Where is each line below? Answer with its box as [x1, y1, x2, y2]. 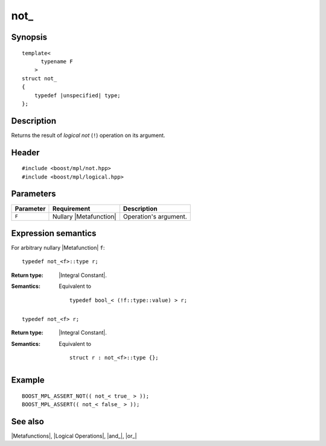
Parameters [11, 189, 56, 199]
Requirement [52, 204, 91, 212]
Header [11, 147, 40, 158]
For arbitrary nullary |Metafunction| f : [11, 244, 105, 252]
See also [11, 416, 45, 427]
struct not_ [22, 75, 57, 81]
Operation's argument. [123, 212, 187, 220]
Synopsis [11, 32, 48, 42]
